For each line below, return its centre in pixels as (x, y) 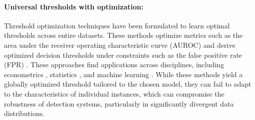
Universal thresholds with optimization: (74, 6)
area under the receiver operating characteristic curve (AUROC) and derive (120, 45)
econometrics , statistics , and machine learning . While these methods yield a (123, 74)
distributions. (24, 113)
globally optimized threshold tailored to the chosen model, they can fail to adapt (128, 84)
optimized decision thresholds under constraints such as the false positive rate (123, 55)
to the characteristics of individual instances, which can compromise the (114, 93)
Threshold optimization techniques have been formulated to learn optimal (117, 25)
